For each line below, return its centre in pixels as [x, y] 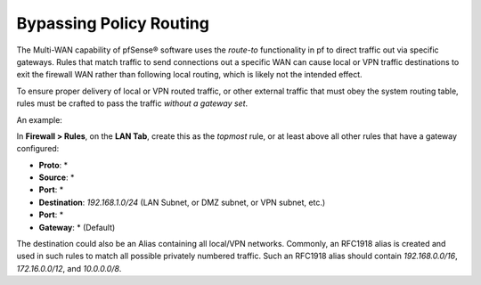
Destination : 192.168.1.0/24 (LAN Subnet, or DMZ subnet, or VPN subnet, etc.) [182, 202]
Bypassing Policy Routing [113, 23]
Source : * [57, 177]
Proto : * [53, 165]
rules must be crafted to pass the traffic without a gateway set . [132, 103]
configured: [38, 149]
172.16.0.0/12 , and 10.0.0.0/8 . [69, 268]
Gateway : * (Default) [77, 227]
